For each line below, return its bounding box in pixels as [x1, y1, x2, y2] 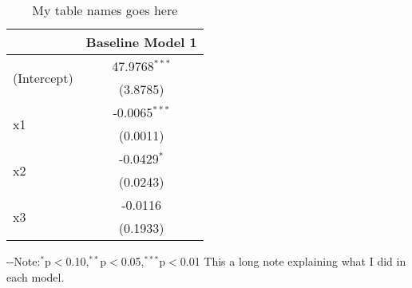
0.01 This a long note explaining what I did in [180, 253, 406, 269]
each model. [6, 268, 65, 285]
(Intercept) [13, 68, 73, 87]
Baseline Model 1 [85, 33, 197, 51]
